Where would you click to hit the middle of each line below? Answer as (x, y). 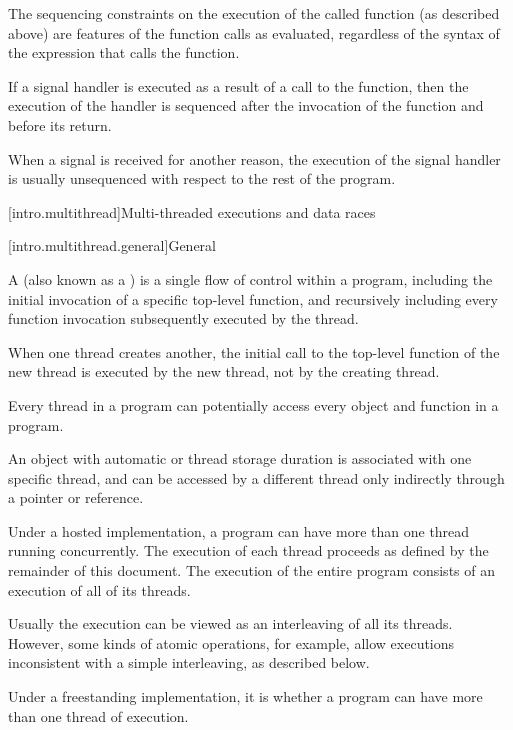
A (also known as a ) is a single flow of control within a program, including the (250, 278)
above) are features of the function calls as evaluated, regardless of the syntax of (254, 32)
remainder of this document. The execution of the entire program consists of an (251, 570)
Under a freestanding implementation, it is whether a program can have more (245, 696)
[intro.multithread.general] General (112, 245)
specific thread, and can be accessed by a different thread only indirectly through (256, 477)
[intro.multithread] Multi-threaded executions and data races (192, 211)
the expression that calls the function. (124, 52)
